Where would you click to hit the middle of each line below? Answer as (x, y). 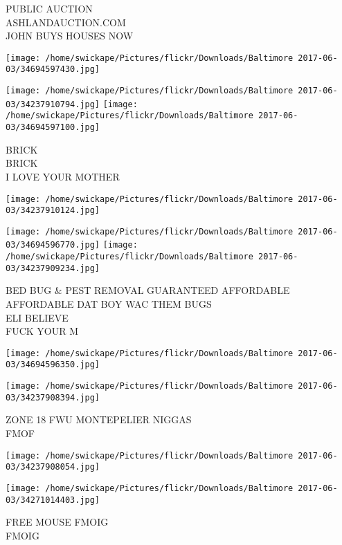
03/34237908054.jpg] (53, 467)
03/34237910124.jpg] (53, 211)
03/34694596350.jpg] (53, 365)
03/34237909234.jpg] (53, 268)
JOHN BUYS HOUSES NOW (70, 36)
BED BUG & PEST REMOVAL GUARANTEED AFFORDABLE (148, 290)
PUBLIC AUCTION (49, 8)
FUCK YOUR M (42, 331)
